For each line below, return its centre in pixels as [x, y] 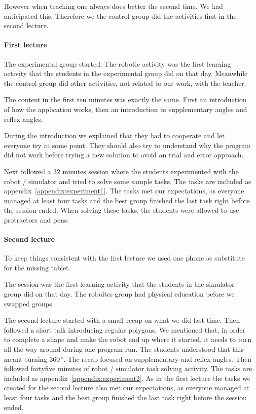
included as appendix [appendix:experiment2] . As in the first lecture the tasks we [127, 378]
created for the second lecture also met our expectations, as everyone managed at [127, 388]
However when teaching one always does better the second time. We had [113, 6]
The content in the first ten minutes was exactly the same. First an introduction [125, 99]
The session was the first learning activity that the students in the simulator [119, 284]
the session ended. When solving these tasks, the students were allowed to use [122, 210]
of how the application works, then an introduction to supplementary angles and [126, 109]
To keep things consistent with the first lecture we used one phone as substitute [124, 258]
